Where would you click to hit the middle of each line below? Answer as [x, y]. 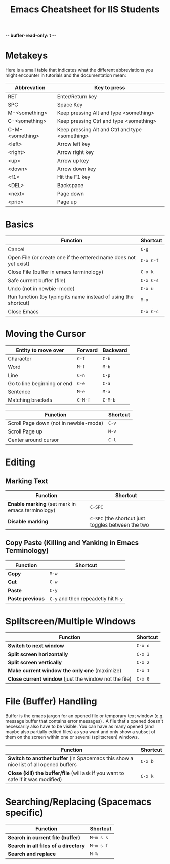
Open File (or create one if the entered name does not [72, 258]
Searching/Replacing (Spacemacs [78, 802]
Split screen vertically [35, 662]
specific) [24, 812]
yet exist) [19, 264]
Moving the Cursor [46, 334]
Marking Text [27, 481]
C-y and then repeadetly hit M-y [86, 598]
